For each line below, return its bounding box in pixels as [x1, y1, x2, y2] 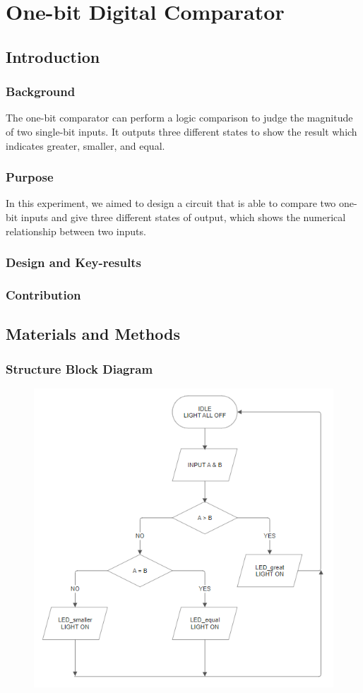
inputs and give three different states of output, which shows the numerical [20, 209, 346, 224]
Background [6, 83, 76, 100]
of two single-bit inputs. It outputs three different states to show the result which [6, 124, 357, 138]
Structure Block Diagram [6, 360, 153, 377]
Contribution [6, 285, 81, 303]
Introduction [6, 45, 100, 67]
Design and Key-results [6, 254, 141, 271]
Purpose [6, 168, 54, 186]
